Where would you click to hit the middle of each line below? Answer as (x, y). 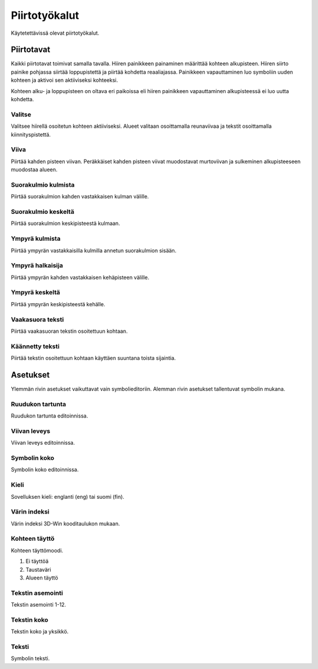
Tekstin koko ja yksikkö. (40, 632)
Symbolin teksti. (30, 658)
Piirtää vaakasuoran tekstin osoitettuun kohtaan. (69, 331)
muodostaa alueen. (34, 170)
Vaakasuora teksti (37, 319)
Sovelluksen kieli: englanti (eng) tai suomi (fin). (68, 496)
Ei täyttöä (37, 561)
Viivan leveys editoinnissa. (43, 443)
